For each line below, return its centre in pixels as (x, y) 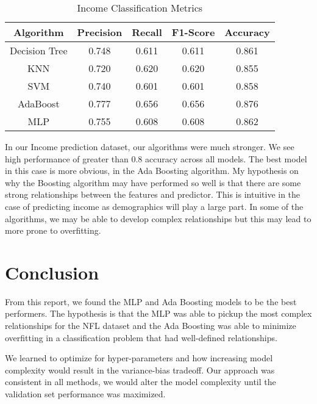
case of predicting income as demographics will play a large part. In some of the (154, 206)
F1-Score (193, 32)
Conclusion (52, 272)
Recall (147, 32)
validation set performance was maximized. (85, 394)
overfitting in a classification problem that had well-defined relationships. (141, 337)
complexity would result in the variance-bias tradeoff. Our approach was (140, 370)
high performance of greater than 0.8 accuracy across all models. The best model (156, 158)
